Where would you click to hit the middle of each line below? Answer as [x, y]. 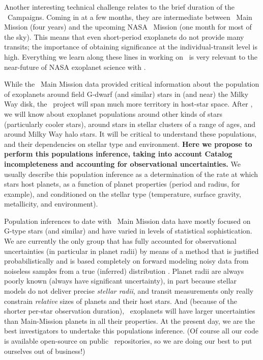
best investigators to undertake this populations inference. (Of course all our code [131, 331]
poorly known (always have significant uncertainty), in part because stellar [121, 281]
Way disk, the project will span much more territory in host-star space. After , [128, 104]
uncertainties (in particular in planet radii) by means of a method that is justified [131, 251]
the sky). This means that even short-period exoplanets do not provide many [124, 36]
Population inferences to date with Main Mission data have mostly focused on [127, 221]
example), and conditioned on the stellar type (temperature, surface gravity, [123, 194]
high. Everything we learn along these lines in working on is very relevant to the [131, 56]
